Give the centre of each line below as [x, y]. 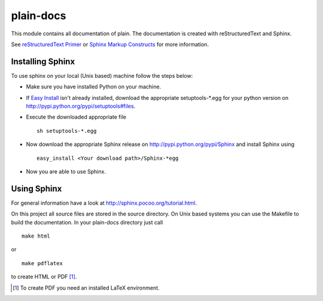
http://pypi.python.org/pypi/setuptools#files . [81, 106]
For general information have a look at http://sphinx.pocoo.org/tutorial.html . [104, 203]
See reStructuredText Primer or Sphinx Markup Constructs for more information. [110, 44]
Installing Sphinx [43, 61]
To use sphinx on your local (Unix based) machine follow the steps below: [102, 75]
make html [36, 236]
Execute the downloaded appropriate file [76, 117]
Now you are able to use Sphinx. [66, 171]
